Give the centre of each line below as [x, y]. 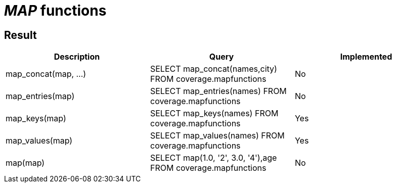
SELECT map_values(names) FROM [217, 136]
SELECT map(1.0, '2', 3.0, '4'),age [213, 158]
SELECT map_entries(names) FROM [218, 91]
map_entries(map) [40, 96]
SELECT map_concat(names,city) [213, 69]
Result [20, 35]
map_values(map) [39, 141]
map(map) [25, 163]
